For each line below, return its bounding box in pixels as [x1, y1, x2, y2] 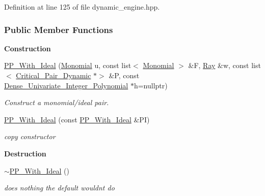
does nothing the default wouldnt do [4, 182, 115, 193]
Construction [4, 43, 51, 53]
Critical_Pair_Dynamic [16, 70, 91, 80]
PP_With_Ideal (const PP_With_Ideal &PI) [4, 114, 150, 124]
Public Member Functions [4, 23, 113, 36]
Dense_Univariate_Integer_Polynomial [4, 80, 128, 90]
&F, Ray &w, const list [188, 60, 261, 71]
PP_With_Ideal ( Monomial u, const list [4, 60, 131, 71]
